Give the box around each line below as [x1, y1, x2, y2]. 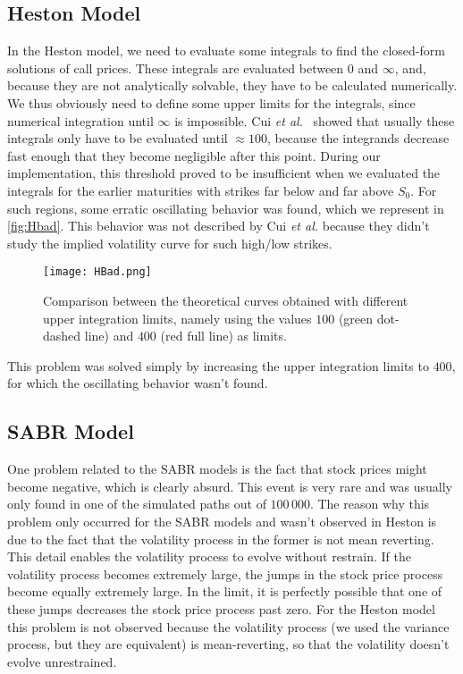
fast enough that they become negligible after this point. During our [7, 146, 381, 164]
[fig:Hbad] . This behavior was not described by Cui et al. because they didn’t [7, 216, 430, 235]
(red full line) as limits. [160, 326, 287, 345]
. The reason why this [309, 494, 430, 513]
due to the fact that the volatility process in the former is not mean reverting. [7, 529, 434, 548]
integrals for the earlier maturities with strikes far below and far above [7, 181, 394, 199]
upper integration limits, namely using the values [43, 308, 312, 327]
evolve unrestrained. [7, 652, 117, 670]
